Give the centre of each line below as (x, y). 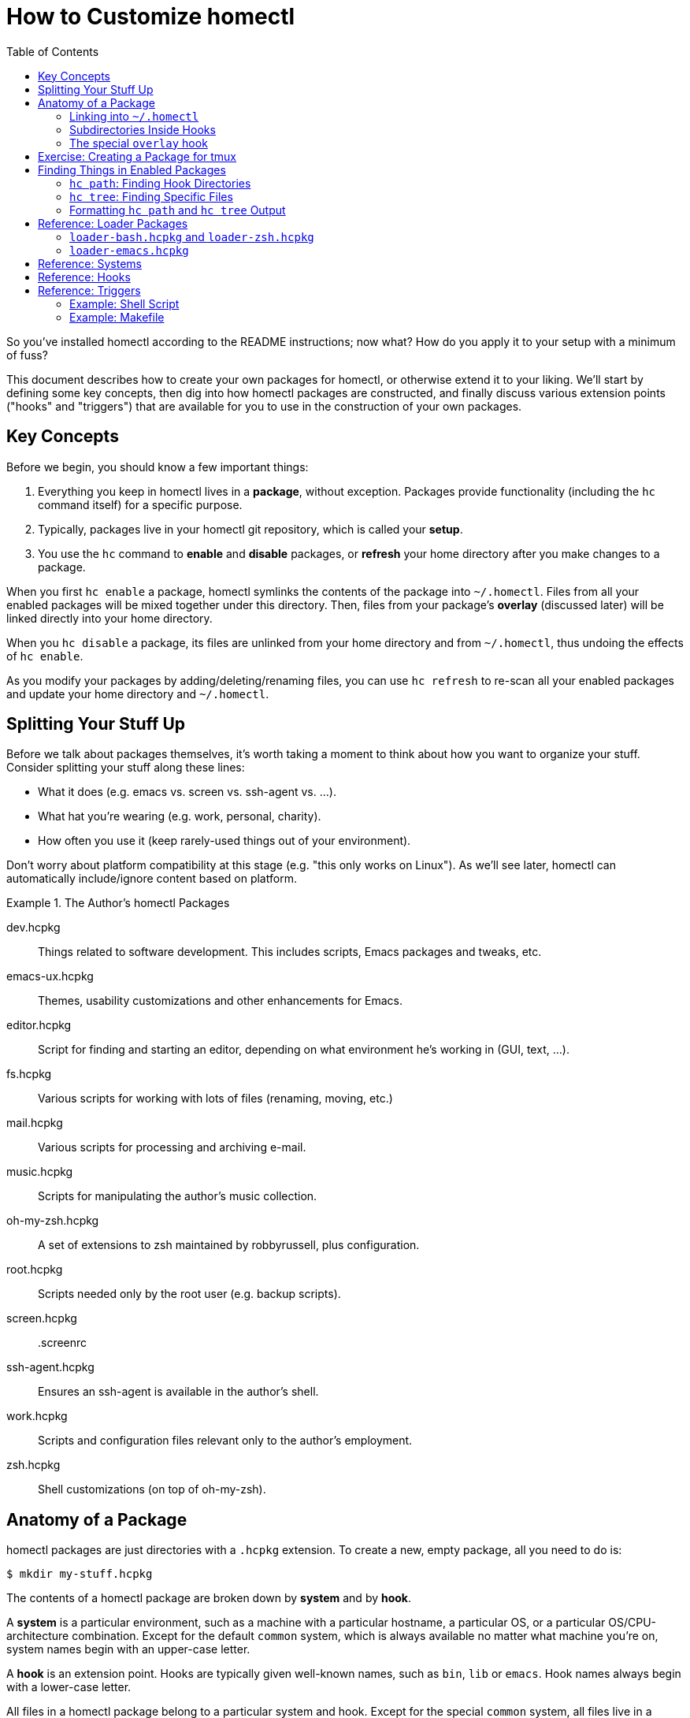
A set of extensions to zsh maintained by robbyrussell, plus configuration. (229, 1245)
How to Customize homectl (151, 17)
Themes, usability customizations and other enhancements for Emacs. (220, 1001)
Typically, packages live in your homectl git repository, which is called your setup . (250, 529)
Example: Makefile (117, 317)
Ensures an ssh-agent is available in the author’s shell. (178, 1392)
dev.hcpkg (33, 928)
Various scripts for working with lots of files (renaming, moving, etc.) (215, 1099)
